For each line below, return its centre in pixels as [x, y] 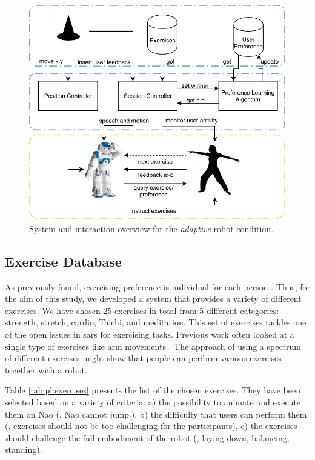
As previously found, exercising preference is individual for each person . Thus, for [158, 286]
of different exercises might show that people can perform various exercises [143, 358]
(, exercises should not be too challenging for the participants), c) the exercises [151, 426]
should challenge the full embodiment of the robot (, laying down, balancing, [147, 437]
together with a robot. [46, 369]
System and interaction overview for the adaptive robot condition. [151, 228]
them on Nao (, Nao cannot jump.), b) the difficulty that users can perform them [156, 414]
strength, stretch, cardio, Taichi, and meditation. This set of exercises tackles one [156, 322]
